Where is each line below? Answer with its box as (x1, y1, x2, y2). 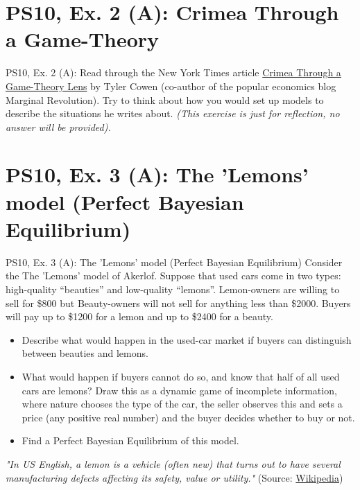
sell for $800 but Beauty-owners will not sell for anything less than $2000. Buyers (6, 295, 351, 310)
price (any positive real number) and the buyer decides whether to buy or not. (22, 410, 355, 424)
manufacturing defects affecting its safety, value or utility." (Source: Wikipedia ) (6, 470, 343, 484)
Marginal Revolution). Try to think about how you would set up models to (6, 92, 324, 107)
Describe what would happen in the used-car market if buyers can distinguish (22, 332, 352, 347)
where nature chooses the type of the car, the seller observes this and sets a (22, 396, 343, 411)
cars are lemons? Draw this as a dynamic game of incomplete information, (22, 383, 337, 397)
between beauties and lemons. (22, 346, 148, 360)
